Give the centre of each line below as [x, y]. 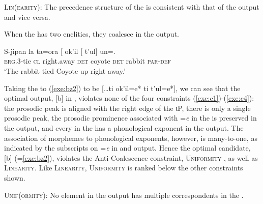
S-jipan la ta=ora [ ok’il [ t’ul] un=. [60, 51]
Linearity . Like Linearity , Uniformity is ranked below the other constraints [124, 168]
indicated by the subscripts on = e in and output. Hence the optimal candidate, [127, 148]
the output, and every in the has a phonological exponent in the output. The [124, 127]
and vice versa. [27, 17]
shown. [15, 177]
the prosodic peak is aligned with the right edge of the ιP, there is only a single [127, 108]
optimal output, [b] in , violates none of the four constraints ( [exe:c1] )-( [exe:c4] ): [129, 98]
